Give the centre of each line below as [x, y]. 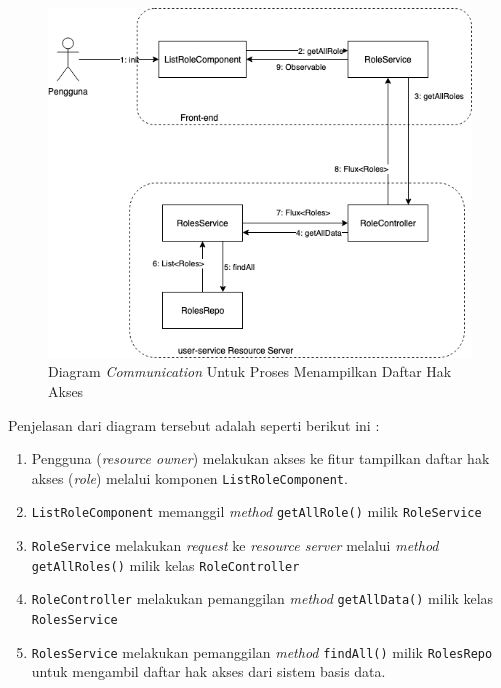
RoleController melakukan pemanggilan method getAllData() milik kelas [262, 598]
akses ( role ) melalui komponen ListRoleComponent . [189, 477]
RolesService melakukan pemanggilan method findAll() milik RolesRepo [262, 651]
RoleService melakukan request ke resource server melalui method [235, 545]
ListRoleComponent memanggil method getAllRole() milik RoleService [256, 511]
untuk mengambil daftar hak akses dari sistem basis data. [208, 671]
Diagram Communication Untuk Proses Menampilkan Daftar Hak [250, 371]
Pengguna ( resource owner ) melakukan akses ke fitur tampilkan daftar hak [260, 458]
